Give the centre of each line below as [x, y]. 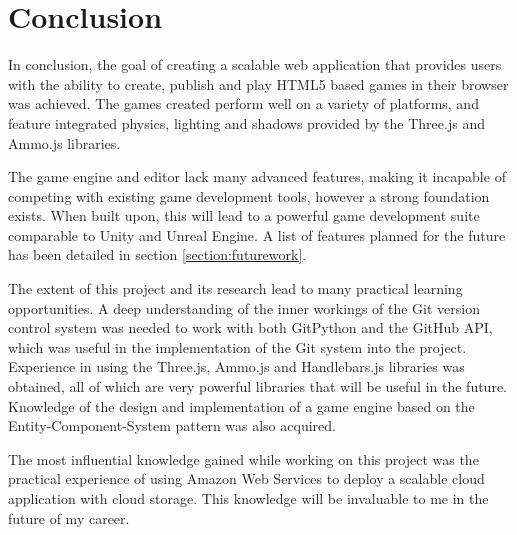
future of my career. [69, 517]
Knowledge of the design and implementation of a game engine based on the [241, 405]
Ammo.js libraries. [64, 142]
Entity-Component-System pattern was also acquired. [172, 425]
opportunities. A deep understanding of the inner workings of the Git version [244, 307]
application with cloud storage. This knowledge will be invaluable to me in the [248, 498]
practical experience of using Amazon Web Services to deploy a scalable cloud [246, 478]
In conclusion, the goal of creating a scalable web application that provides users [255, 64]
